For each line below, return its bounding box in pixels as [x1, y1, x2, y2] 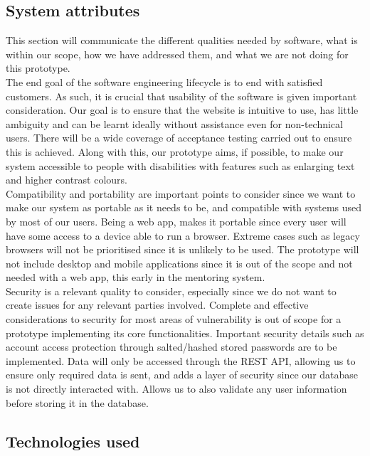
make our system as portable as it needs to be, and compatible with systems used [6, 200, 362, 215]
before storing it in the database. [6, 395, 149, 410]
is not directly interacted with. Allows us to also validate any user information [6, 381, 347, 396]
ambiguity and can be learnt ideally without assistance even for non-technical [6, 116, 343, 131]
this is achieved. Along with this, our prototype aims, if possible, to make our [6, 144, 344, 159]
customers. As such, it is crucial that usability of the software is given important [6, 88, 357, 103]
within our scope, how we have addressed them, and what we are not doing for [6, 46, 349, 61]
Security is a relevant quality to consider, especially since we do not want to [6, 283, 337, 298]
